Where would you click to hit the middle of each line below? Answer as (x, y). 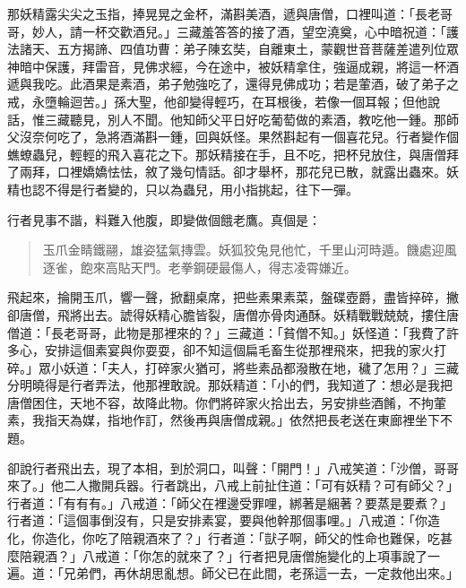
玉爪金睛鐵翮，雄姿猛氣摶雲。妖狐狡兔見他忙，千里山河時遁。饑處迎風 (250, 250)
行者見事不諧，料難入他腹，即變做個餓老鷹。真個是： (164, 219)
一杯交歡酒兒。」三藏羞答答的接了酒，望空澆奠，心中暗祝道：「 (264, 31)
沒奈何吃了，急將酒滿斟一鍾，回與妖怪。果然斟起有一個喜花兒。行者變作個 (239, 137)
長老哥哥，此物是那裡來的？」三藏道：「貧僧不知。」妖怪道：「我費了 (248, 332)
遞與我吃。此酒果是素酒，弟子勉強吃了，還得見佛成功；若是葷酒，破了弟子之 (233, 84)
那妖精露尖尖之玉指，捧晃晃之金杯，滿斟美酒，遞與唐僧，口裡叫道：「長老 (224, 13)
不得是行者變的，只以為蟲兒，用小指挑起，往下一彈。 (201, 189)
